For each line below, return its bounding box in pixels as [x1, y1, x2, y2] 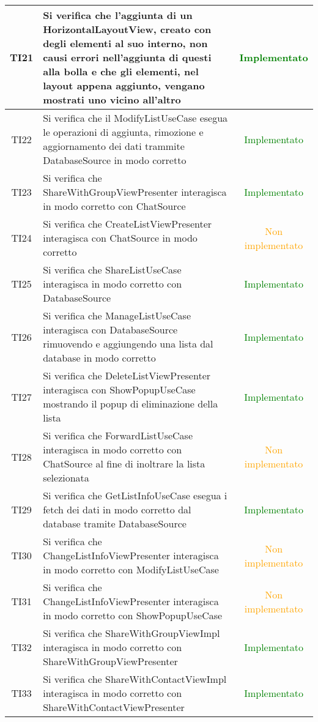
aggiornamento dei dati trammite [43, 139, 185, 153]
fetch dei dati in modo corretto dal [43, 502, 191, 516]
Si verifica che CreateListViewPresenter [43, 217, 212, 231]
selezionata [43, 471, 89, 485]
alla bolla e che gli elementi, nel [43, 64, 199, 78]
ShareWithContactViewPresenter [43, 700, 185, 714]
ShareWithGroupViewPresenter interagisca [43, 185, 227, 199]
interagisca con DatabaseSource [43, 322, 178, 337]
